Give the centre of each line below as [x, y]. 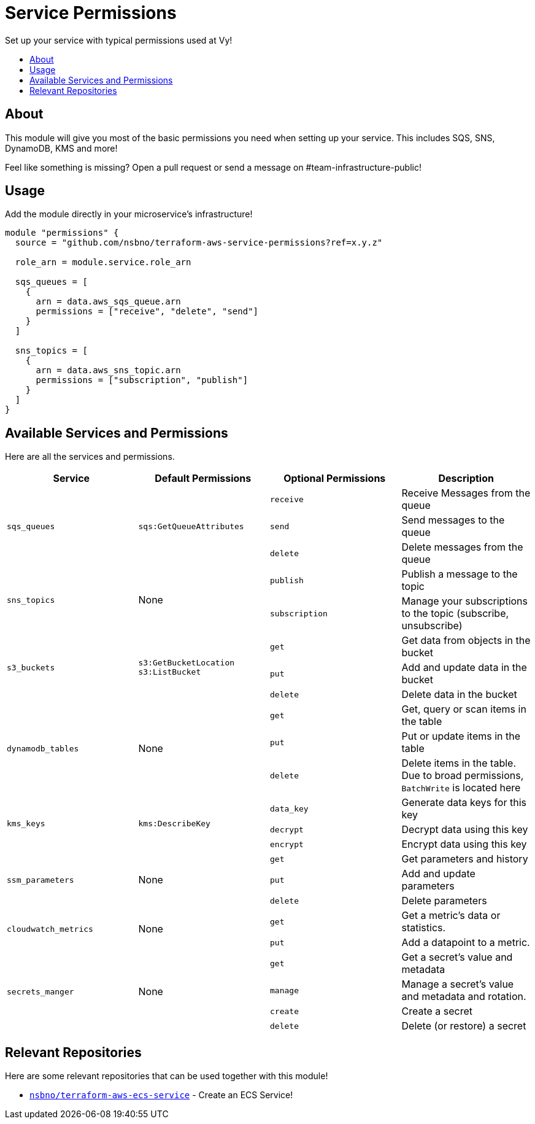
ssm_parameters [40, 880]
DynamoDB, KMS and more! [61, 148]
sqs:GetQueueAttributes [191, 526]
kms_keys [26, 823]
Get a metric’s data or [451, 916]
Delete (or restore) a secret [464, 1026]
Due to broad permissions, [463, 776]
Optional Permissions [335, 479]
